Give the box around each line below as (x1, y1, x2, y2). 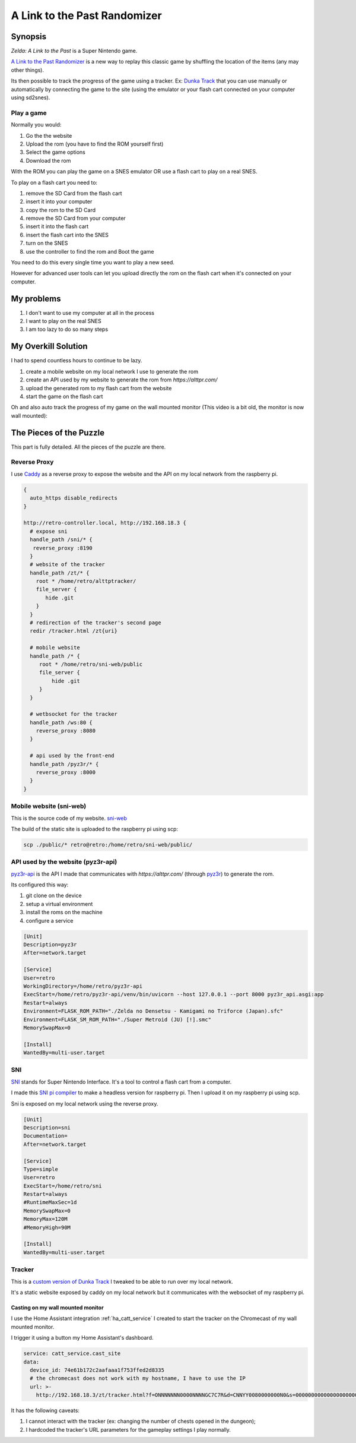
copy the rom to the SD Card (26, 206, 96, 213)
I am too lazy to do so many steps (26, 326, 109, 333)
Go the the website (26, 132, 72, 139)
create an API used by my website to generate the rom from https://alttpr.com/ (26, 376, 218, 383)
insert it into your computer (26, 198, 93, 205)
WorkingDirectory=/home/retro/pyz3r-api (23, 983, 142, 989)
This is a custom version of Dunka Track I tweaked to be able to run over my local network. (11, 1278, 234, 1285)
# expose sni (30, 528, 68, 535)
